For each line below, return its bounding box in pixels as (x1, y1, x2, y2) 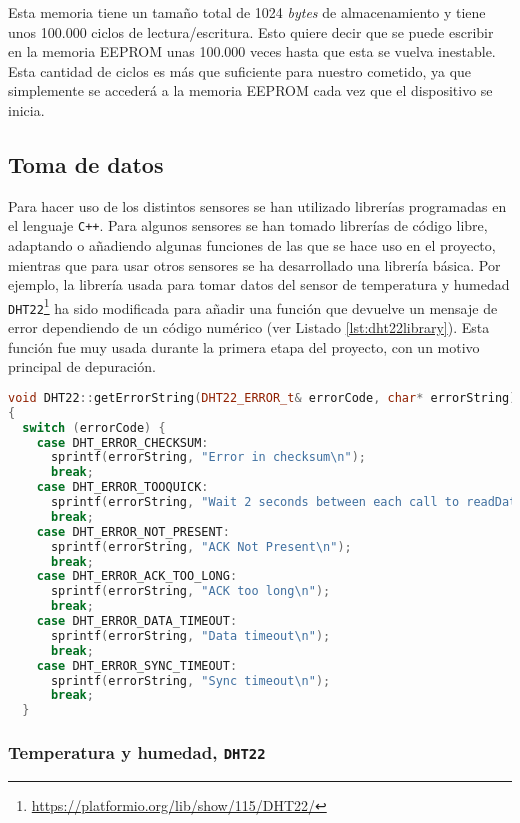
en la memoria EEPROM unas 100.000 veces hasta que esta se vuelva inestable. (8, 41, 496, 62)
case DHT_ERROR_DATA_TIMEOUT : (36, 614, 238, 629)
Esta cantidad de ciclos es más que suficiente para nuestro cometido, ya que (8, 60, 472, 81)
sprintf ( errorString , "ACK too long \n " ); (50, 584, 331, 599)
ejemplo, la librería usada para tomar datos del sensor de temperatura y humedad (8, 274, 510, 295)
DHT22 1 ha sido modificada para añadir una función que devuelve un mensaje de (8, 294, 498, 318)
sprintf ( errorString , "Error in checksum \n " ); (50, 450, 367, 465)
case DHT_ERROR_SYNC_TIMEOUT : (36, 658, 238, 673)
